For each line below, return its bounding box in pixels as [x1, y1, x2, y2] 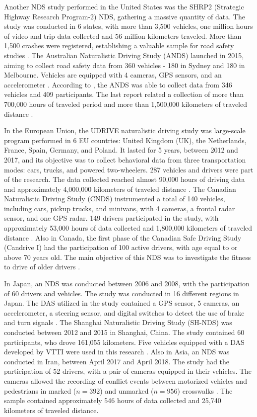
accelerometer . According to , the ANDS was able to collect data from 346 [4, 79, 232, 89]
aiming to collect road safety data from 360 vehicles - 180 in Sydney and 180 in [4, 60, 245, 70]
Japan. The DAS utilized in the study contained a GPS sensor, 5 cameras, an [4, 298, 240, 308]
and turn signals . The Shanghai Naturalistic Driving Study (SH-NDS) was [4, 317, 232, 328]
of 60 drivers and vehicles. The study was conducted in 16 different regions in [4, 288, 239, 298]
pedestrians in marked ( [4, 385, 76, 396]
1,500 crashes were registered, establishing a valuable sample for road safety [4, 40, 234, 51]
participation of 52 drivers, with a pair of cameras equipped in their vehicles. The [4, 366, 252, 376]
